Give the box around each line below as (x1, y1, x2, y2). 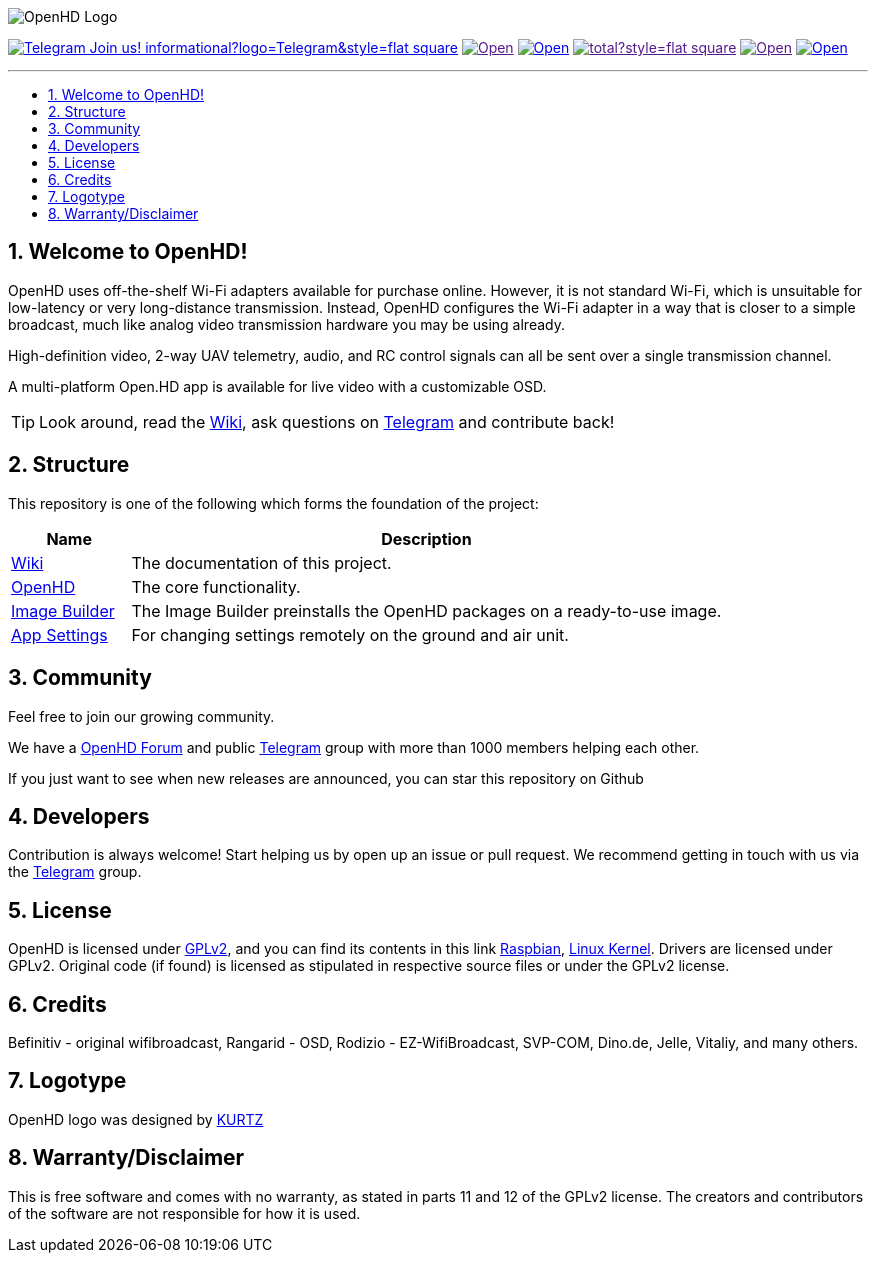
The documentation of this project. (131, 552, 392, 573)
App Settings (11, 624, 108, 645)
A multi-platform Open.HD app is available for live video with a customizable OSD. (8, 377, 547, 395)
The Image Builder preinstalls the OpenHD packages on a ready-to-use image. (131, 600, 722, 621)
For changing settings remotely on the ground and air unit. (131, 624, 569, 645)
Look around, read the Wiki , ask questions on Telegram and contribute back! (39, 411, 615, 432)
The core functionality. (131, 576, 301, 597)
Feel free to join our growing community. (8, 707, 275, 725)
